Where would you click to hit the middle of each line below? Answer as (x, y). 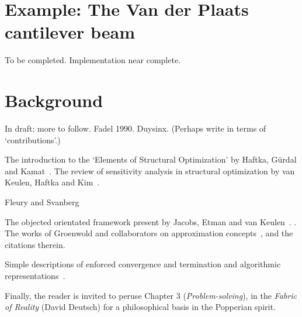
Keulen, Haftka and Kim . (52, 182)
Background (54, 100)
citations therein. (35, 244)
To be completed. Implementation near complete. (93, 60)
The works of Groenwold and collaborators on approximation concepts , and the (149, 233)
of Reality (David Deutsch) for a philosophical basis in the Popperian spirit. (140, 307)
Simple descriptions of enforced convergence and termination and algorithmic (143, 264)
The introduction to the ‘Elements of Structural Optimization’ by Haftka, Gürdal (151, 159)
